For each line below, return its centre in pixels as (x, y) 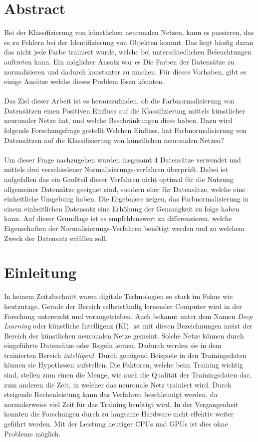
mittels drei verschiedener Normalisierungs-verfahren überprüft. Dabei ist (116, 169)
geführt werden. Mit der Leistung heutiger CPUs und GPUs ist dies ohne (116, 424)
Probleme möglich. (32, 433)
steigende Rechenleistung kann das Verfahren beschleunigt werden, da (111, 394)
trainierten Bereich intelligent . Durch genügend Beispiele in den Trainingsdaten (125, 355)
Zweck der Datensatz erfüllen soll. (56, 238)
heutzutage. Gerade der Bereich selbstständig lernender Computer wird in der (123, 306)
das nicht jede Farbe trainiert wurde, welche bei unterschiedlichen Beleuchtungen (128, 52)
